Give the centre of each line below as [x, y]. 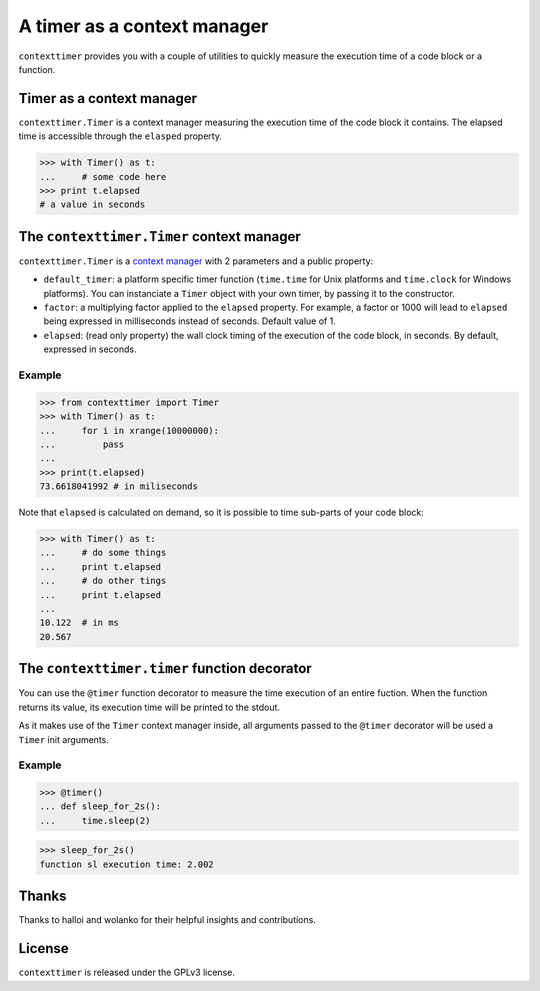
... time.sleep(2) [95, 820]
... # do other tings [103, 581]
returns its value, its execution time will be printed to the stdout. [149, 707]
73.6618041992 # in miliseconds [119, 486]
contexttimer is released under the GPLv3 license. [126, 972]
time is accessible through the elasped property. [120, 136]
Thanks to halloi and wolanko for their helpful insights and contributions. [167, 920]
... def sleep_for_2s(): [100, 806]
